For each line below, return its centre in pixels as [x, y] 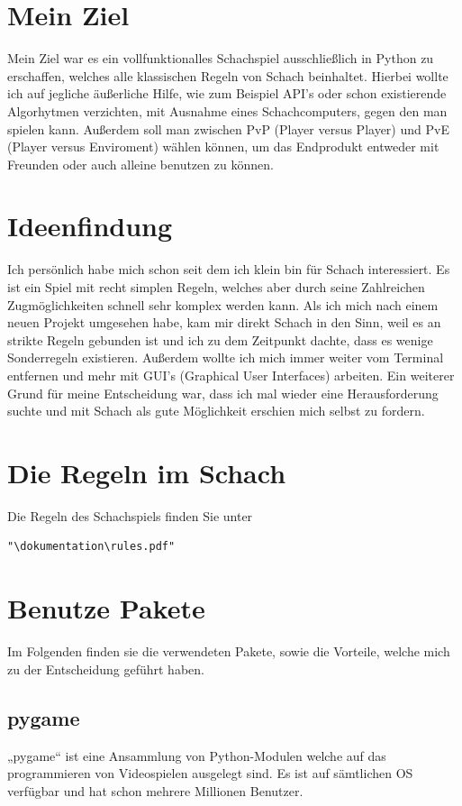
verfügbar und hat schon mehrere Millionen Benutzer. [155, 790]
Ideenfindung [90, 226]
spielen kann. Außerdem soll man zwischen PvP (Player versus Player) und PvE [228, 128]
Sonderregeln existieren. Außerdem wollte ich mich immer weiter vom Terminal [226, 357]
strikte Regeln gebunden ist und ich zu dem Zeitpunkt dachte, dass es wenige [220, 339]
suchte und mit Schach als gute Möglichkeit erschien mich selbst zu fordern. [216, 411]
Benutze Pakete [106, 608]
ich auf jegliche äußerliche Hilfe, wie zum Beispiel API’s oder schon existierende [227, 93]
